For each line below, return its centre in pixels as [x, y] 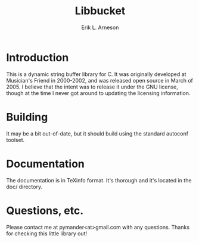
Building [27, 117]
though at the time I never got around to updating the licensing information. [98, 93]
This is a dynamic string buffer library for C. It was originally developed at [96, 74]
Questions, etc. [45, 211]
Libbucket [100, 11]
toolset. [15, 140]
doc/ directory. [24, 187]
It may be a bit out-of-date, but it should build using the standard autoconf [97, 133]
